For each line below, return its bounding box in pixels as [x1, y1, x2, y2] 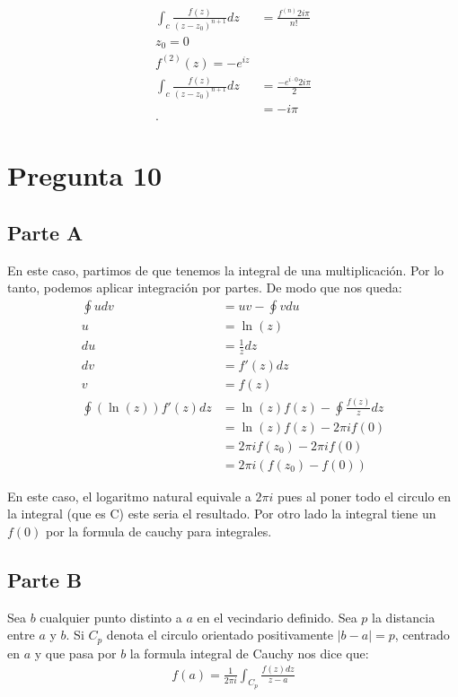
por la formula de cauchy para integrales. [46, 521, 272, 540]
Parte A [7, 218, 84, 246]
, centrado [394, 625, 450, 644]
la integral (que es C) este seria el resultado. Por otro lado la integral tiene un [7, 504, 436, 523]
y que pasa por [34, 643, 117, 662]
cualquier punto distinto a [40, 607, 182, 626]
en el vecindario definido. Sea [197, 607, 357, 626]
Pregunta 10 [7, 157, 163, 194]
